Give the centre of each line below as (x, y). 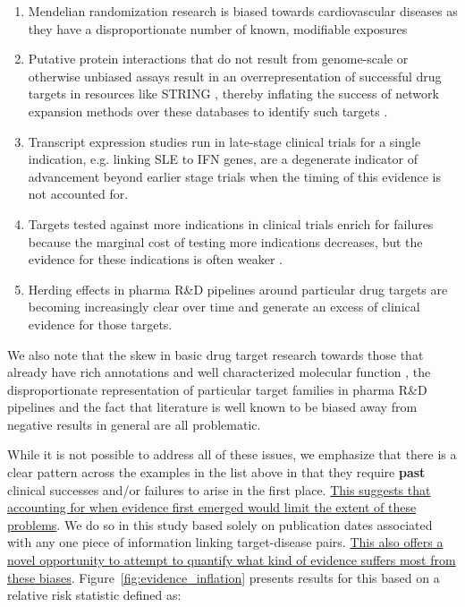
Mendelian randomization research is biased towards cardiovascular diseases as (243, 11)
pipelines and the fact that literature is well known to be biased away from (212, 407)
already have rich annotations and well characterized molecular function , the (219, 372)
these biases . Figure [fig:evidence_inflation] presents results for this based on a (224, 577)
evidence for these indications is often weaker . (155, 259)
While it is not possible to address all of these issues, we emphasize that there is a (232, 454)
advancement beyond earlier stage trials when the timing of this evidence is (235, 176)
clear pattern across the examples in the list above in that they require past (216, 472)
